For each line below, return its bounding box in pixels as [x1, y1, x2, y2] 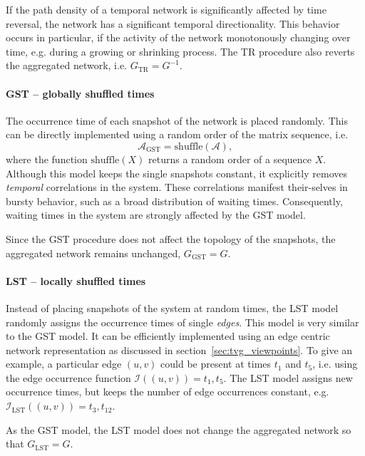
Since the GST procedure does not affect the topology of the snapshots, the [6, 231, 336, 246]
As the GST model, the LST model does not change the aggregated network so [6, 422, 351, 437]
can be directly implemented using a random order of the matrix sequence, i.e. [6, 127, 349, 142]
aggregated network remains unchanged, [6, 245, 181, 260]
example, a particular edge [6, 356, 122, 371]
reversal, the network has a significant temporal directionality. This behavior [6, 16, 340, 31]
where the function [6, 151, 88, 166]
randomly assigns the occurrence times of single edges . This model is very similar [6, 314, 359, 329]
